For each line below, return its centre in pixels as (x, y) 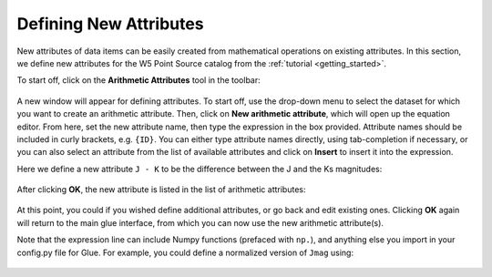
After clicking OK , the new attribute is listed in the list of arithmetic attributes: (161, 190)
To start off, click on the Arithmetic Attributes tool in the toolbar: (139, 80)
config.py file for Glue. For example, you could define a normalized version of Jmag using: (185, 252)
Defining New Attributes (110, 24)
